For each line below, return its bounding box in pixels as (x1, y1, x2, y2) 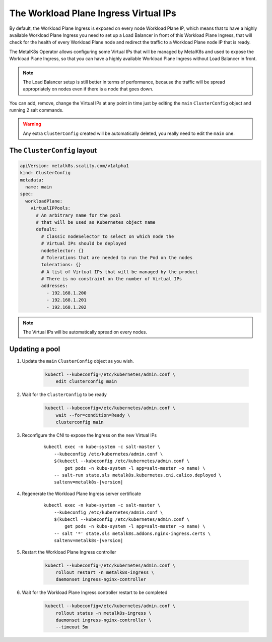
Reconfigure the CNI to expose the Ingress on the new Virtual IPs (22, 432, 157, 438)
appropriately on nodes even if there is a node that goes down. (23, 86, 154, 92)
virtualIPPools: (30, 205, 71, 211)
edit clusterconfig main (55, 379, 117, 384)
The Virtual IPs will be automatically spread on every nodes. (23, 329, 148, 335)
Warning (23, 121, 41, 127)
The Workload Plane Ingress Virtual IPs (9, 8, 176, 19)
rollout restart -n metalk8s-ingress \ (55, 569, 155, 575)
